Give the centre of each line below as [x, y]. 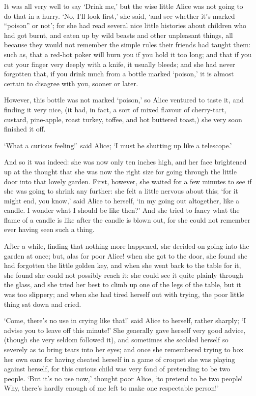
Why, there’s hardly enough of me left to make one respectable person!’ [112, 388]
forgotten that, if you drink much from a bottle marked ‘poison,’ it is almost [119, 74]
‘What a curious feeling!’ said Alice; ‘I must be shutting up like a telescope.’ [118, 145]
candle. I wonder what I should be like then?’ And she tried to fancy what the [122, 210]
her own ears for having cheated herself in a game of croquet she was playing [120, 359]
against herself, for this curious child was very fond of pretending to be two [117, 369]
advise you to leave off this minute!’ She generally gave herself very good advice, [125, 330]
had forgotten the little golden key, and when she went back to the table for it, [123, 265]
